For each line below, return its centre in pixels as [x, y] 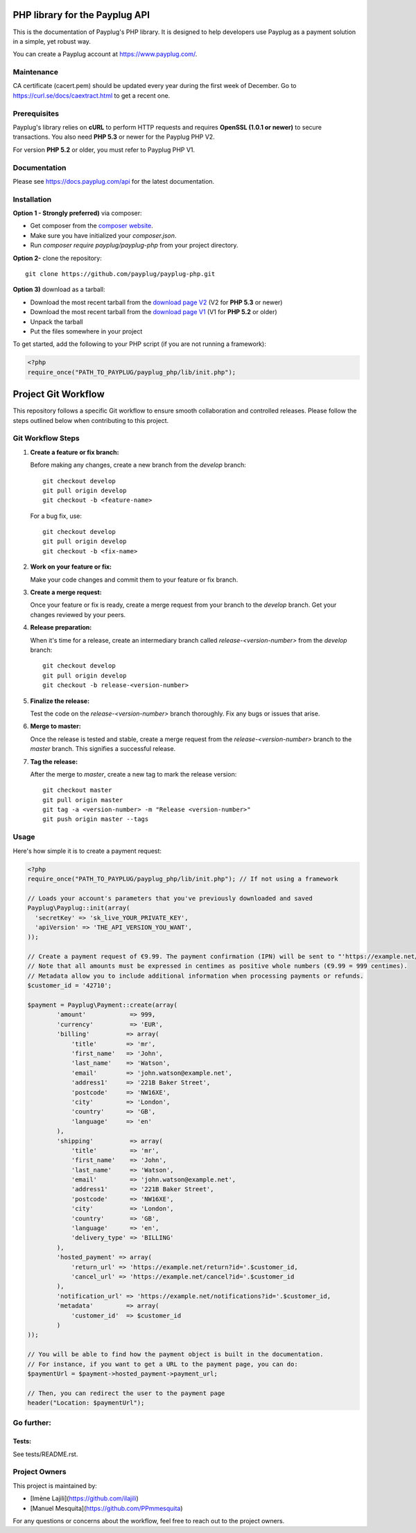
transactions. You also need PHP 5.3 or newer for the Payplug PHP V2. [114, 137]
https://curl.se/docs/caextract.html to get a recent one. [92, 95]
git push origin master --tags [96, 819]
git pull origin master [83, 800]
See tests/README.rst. [45, 1454]
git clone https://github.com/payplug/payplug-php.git [120, 274]
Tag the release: [54, 761]
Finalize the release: [60, 701]
